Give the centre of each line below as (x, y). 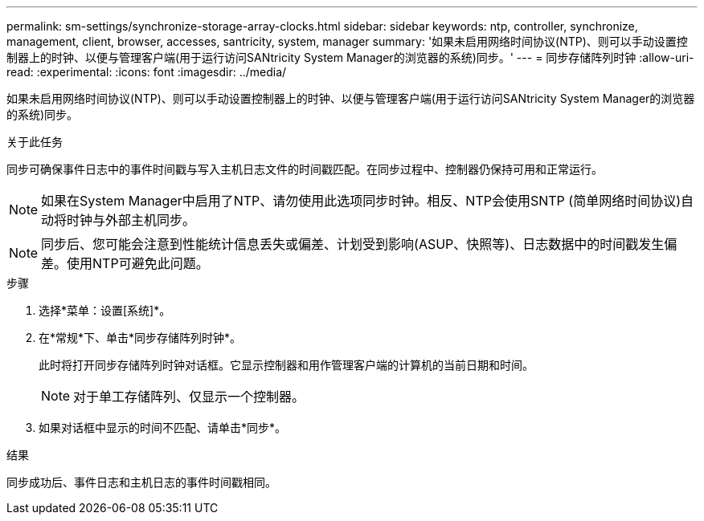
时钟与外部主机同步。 (131, 220)
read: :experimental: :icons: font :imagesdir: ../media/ (147, 72)
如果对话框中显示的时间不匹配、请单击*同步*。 (163, 427)
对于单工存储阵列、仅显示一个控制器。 (189, 397)
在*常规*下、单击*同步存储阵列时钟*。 (140, 338)
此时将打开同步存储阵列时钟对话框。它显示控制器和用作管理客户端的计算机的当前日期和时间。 (286, 365)
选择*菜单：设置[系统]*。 (105, 310)
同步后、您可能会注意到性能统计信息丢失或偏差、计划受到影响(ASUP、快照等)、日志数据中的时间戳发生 (353, 244)
